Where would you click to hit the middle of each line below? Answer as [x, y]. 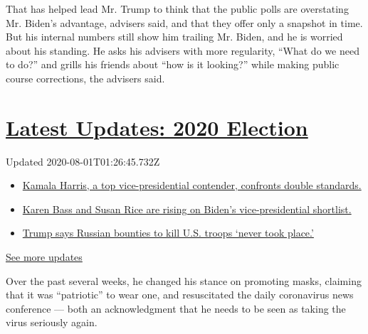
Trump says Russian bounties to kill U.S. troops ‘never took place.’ [168, 233]
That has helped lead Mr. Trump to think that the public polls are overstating [177, 9]
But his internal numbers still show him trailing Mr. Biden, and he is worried [174, 37]
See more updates [44, 257]
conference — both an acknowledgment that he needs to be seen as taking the [176, 308]
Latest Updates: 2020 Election [157, 127]
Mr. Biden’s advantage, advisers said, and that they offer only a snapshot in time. [184, 22]
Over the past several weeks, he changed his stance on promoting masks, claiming [184, 280]
